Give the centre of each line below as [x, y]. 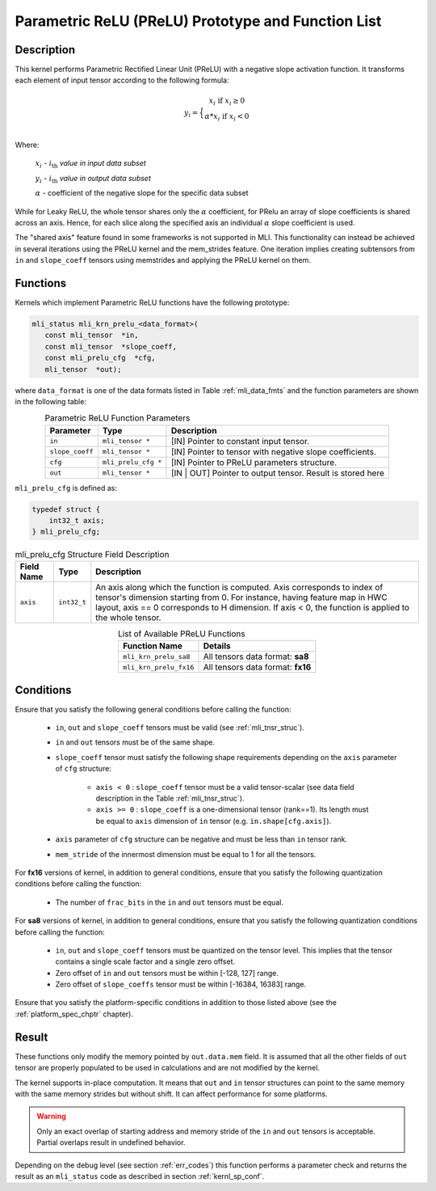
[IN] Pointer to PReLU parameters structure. [254, 462]
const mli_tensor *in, [92, 335]
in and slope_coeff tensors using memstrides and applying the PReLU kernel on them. [163, 260]
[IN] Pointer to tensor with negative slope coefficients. [274, 451]
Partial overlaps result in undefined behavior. [111, 1142]
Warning [51, 1117]
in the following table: [50, 401]
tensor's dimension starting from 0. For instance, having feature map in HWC [241, 597]
